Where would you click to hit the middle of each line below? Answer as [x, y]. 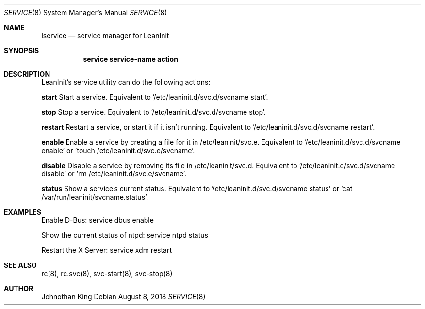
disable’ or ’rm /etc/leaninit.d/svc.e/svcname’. [114, 174]
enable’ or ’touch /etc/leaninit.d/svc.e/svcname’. [118, 150]
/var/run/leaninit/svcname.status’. [95, 197]
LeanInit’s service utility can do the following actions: [126, 82]
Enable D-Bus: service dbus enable [98, 220]
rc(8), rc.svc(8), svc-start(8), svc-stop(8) [107, 273]
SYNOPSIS [22, 51]
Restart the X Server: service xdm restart [107, 250]
